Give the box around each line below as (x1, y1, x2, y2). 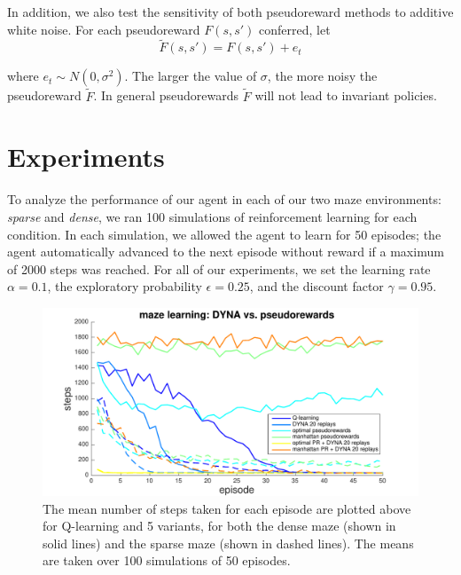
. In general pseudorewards (93, 86, 239, 105)
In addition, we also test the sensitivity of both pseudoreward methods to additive (7, 3, 454, 20)
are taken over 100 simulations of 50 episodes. (43, 551, 291, 570)
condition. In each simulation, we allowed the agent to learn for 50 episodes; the (7, 224, 441, 243)
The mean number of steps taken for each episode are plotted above (43, 499, 411, 517)
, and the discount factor (249, 277, 384, 295)
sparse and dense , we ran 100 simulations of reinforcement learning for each (7, 207, 418, 225)
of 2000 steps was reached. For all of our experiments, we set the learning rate (7, 259, 431, 278)
